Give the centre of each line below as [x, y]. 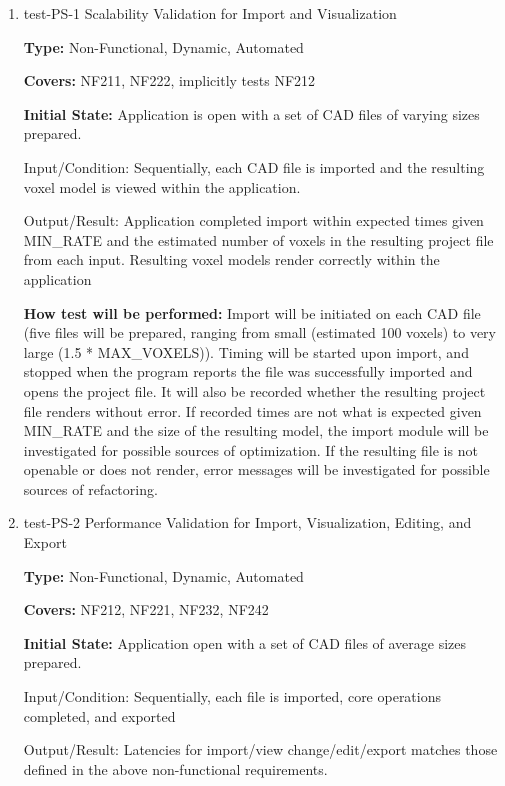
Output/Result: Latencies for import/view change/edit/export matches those [260, 749]
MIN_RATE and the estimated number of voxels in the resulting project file [258, 239]
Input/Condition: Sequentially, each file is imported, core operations [232, 696]
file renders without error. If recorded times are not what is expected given [252, 410]
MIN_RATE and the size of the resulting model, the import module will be [256, 430]
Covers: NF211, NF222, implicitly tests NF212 [169, 80]
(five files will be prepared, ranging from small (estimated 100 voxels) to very [260, 332]
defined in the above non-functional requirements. [175, 768]
